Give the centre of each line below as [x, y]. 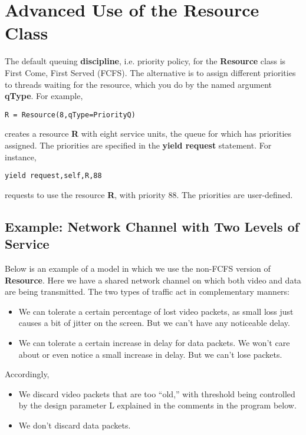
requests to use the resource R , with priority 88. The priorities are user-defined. [149, 194]
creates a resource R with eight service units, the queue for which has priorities [148, 134]
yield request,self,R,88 [53, 176]
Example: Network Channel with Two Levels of [152, 226]
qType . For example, [44, 96]
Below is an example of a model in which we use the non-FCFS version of [138, 268]
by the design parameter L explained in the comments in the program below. [157, 405]
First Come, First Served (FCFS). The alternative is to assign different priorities [150, 72]
